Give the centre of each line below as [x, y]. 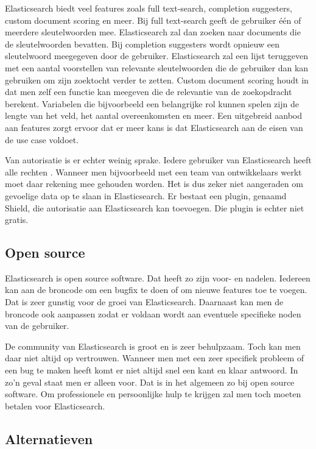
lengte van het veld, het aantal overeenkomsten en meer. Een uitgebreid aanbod [154, 115]
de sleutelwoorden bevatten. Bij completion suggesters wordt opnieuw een [142, 44]
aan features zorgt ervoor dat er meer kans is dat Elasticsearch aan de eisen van [154, 127]
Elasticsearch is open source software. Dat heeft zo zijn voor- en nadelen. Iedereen [158, 278]
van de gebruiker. [37, 326]
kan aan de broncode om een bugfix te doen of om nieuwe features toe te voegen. [156, 290]
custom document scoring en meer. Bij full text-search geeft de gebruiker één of [153, 20]
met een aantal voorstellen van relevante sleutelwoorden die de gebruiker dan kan [157, 67]
